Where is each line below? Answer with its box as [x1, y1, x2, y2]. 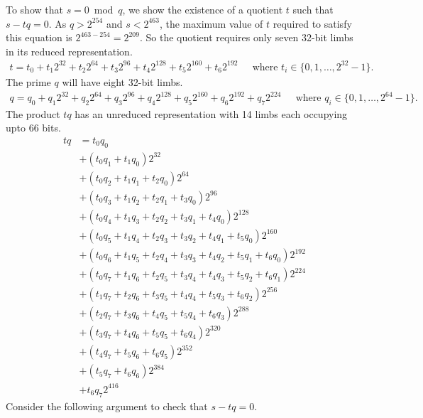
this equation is [6, 30, 72, 45]
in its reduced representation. [6, 43, 133, 58]
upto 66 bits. [6, 120, 61, 135]
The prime [6, 74, 51, 89]
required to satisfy [273, 16, 352, 31]
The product [6, 106, 60, 121]
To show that [6, 2, 63, 16]
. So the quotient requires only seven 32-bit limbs [139, 30, 353, 45]
